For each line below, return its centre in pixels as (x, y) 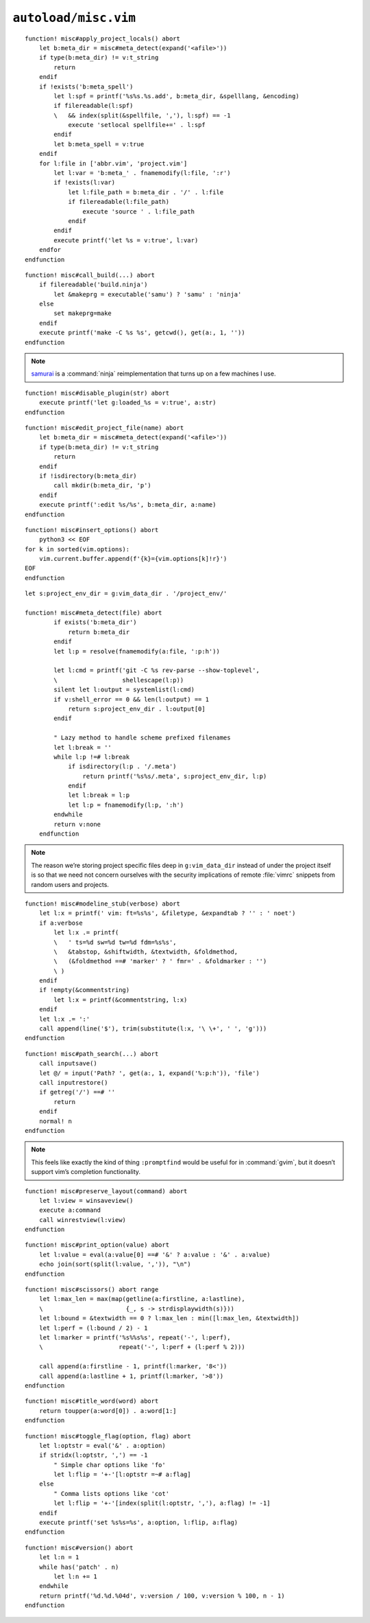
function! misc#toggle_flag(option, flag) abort (108, 1436)
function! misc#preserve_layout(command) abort (106, 1191)
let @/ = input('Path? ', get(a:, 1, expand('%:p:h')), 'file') (149, 1073)
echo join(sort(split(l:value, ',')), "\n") (115, 1264)
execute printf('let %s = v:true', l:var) (126, 240)
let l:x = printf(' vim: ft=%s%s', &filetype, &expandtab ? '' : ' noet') (167, 913)
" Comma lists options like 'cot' (112, 1494)
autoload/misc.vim (74, 18)
